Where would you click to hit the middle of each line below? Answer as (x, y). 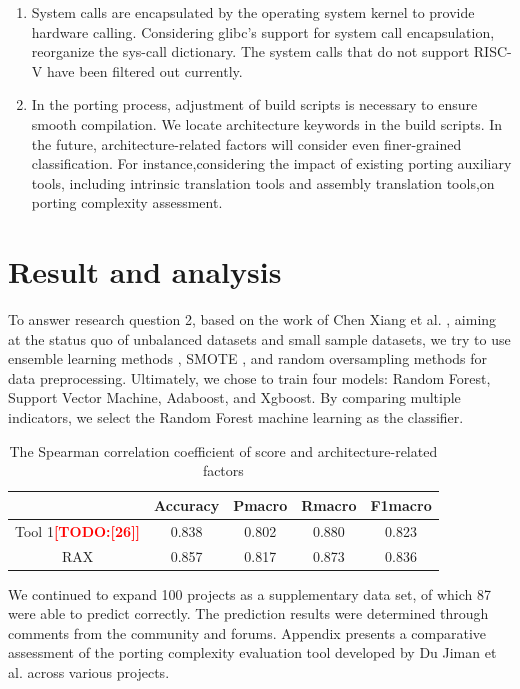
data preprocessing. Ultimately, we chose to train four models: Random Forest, (249, 377)
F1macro (401, 504)
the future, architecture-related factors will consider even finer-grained (246, 143)
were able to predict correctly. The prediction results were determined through (248, 613)
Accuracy (187, 504)
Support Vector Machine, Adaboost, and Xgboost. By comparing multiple (234, 397)
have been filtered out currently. (144, 70)
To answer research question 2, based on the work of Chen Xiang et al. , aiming (252, 319)
